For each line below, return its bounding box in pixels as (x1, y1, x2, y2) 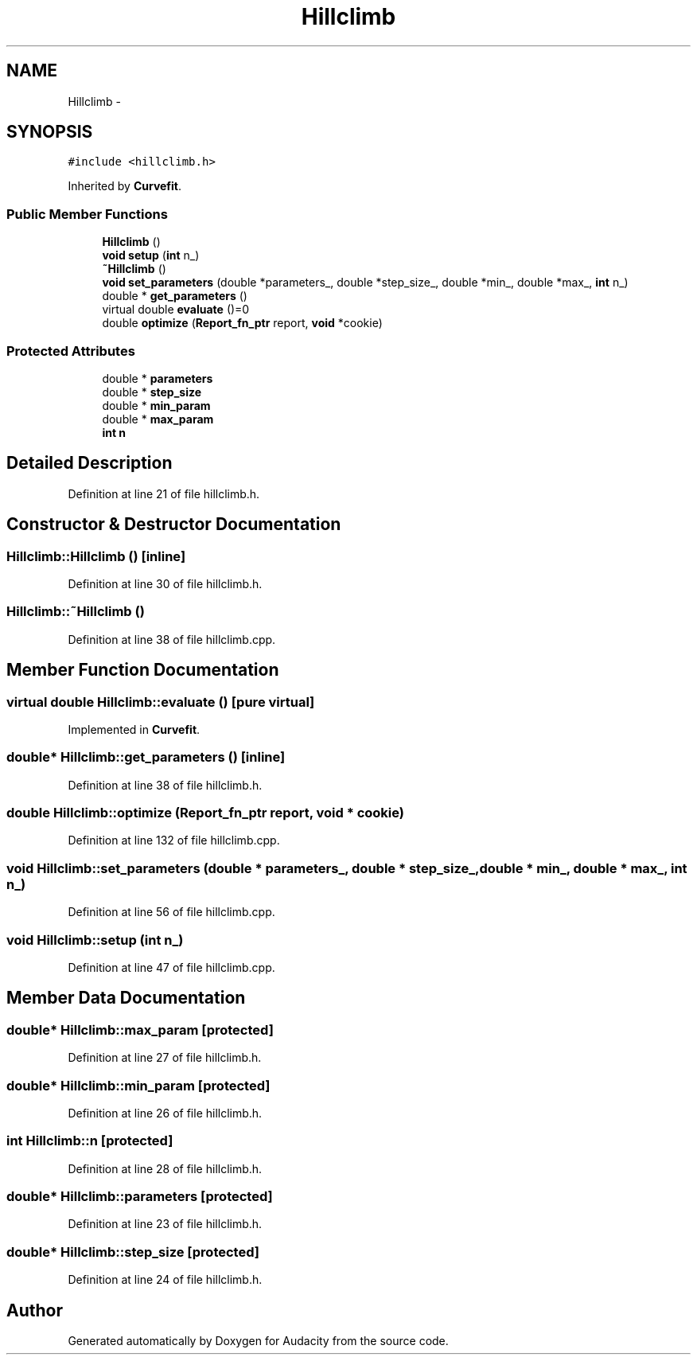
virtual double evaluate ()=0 (102, 302, 250, 317)
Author (6, 1300, 63, 1320)
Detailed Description (6, 453, 173, 474)
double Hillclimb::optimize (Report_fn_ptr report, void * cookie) (6, 805, 404, 821)
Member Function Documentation (6, 660, 279, 680)
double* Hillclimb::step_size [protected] (6, 1243, 259, 1260)
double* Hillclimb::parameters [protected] (6, 1188, 273, 1205)
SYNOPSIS (6, 122, 93, 142)
